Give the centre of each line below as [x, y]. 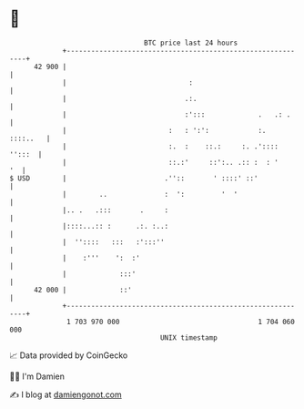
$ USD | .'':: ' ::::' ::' [134, 178]
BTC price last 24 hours [191, 43]
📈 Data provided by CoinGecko [69, 355]
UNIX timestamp [189, 337]
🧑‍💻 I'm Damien [37, 376]
